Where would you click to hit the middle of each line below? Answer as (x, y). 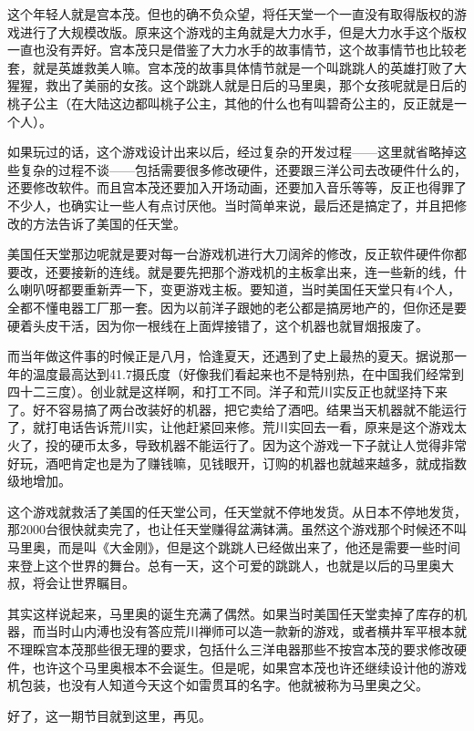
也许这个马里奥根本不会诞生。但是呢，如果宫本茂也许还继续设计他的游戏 (249, 667)
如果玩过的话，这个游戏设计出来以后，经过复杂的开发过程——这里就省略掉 (231, 152)
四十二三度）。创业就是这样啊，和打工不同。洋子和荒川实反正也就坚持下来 (227, 391)
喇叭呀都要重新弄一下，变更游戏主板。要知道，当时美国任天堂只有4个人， (240, 289)
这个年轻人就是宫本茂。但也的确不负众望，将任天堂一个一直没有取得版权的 (231, 14)
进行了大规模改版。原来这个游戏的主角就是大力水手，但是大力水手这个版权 (243, 31)
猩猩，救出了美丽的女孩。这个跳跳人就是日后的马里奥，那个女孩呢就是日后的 (237, 85)
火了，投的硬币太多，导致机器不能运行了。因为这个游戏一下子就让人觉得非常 (237, 445)
